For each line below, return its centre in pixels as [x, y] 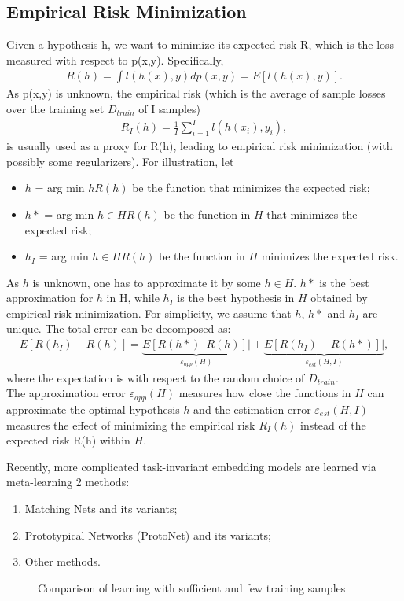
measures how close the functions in [265, 393]
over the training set [55, 109]
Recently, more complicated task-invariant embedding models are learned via [191, 466]
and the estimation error [252, 409]
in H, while [133, 298]
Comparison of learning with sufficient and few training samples [192, 587]
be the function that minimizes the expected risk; [251, 188]
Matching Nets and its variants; [101, 508]
